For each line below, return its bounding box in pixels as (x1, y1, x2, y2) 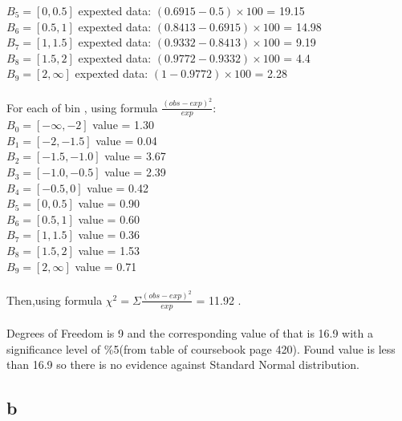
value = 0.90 (78, 195, 140, 212)
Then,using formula (6, 291, 103, 308)
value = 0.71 (75, 257, 137, 274)
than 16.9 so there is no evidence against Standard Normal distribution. (6, 356, 359, 373)
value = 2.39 (104, 164, 166, 180)
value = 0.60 (78, 210, 140, 227)
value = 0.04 (95, 132, 157, 148)
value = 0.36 (78, 226, 140, 243)
